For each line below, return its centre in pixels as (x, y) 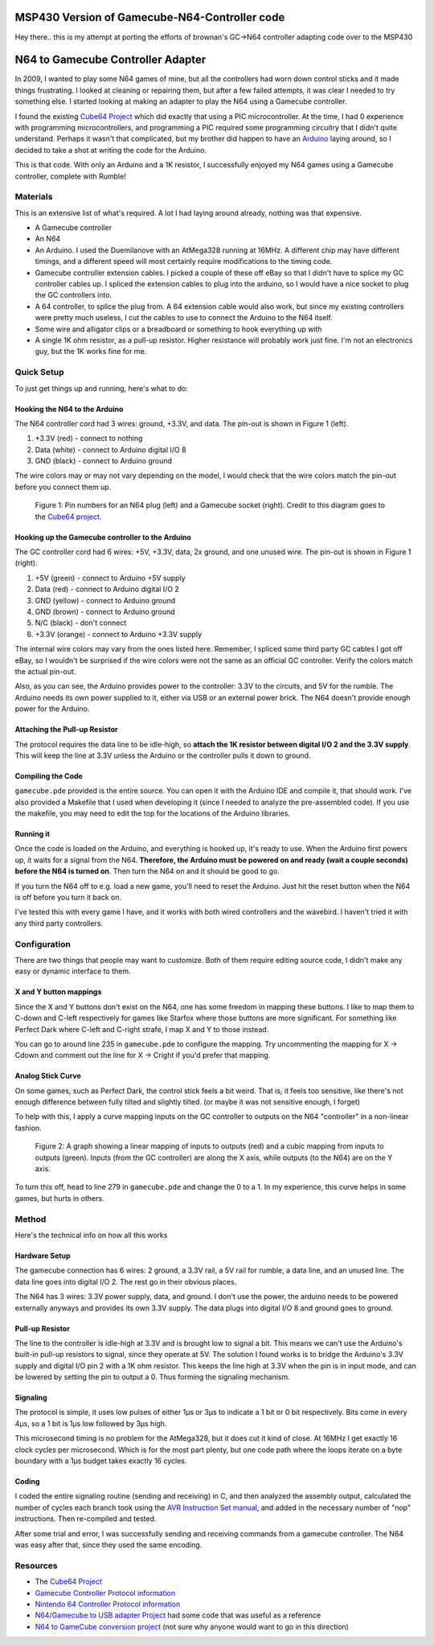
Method (31, 1219)
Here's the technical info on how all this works (91, 1235)
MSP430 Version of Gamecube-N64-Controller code (150, 17)
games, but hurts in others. (59, 1198)
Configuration (43, 944)
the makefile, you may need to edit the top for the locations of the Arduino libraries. (153, 813)
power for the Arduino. (52, 709)
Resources (36, 1565)
